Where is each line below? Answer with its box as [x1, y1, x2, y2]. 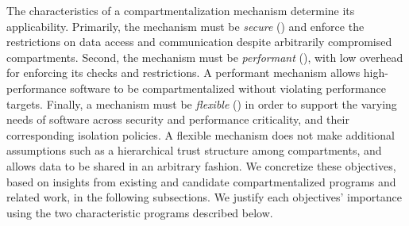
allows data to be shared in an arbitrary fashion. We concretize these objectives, [6, 157, 396, 174]
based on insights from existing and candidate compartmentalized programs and [6, 173, 396, 190]
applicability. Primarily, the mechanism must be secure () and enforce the [6, 17, 365, 34]
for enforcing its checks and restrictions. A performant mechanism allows [6, 64, 361, 81]
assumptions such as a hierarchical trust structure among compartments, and [6, 142, 382, 159]
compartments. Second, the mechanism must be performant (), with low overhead [6, 48, 403, 65]
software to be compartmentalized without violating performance [70, 79, 386, 96]
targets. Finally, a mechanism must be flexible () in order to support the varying [6, 95, 397, 112]
